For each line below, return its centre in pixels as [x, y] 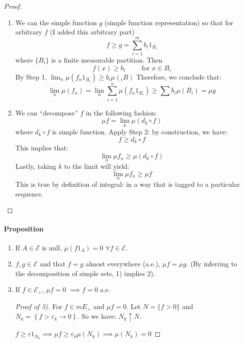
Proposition [24, 229]
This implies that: [42, 148]
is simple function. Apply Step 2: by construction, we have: [140, 132]
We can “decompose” [47, 112]
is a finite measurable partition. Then [107, 59]
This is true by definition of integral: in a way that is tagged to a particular [128, 184]
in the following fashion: [121, 112]
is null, [52, 247]
